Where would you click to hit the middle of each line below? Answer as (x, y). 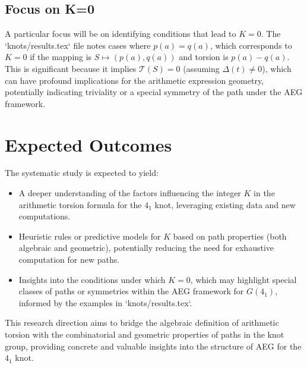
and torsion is (204, 57)
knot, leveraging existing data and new (225, 204)
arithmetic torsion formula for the (80, 204)
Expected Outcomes (88, 144)
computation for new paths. (69, 260)
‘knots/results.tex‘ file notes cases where (78, 45)
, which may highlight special (243, 279)
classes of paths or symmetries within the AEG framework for (131, 291)
